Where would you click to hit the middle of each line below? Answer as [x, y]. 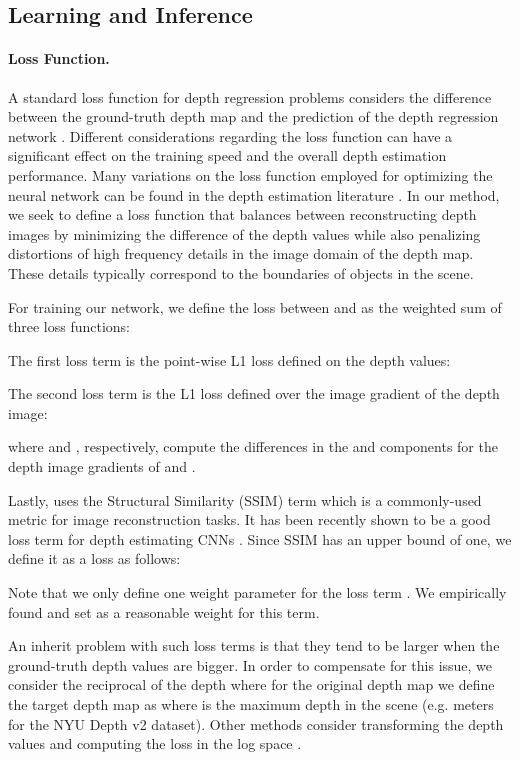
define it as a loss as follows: [94, 558]
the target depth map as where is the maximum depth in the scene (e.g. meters [251, 704]
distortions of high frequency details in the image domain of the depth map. [241, 253]
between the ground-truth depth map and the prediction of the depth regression [253, 116]
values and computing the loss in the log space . [155, 743]
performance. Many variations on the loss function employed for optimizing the [250, 174]
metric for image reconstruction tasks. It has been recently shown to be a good [249, 519]
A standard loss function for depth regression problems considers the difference [250, 96]
